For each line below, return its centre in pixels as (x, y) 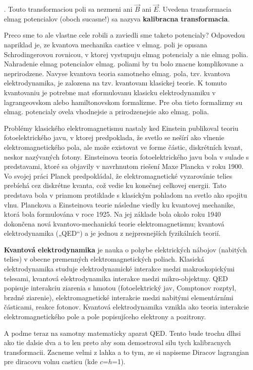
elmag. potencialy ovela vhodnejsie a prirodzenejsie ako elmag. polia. (107, 112)
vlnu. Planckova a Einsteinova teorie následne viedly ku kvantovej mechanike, (120, 204)
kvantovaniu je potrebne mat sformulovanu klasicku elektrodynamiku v (110, 92)
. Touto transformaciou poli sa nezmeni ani (68, 9)
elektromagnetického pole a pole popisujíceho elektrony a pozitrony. (105, 317)
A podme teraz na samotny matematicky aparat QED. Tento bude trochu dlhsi (122, 333)
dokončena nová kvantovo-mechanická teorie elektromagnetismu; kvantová (114, 223)
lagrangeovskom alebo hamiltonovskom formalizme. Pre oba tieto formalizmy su (123, 102)
